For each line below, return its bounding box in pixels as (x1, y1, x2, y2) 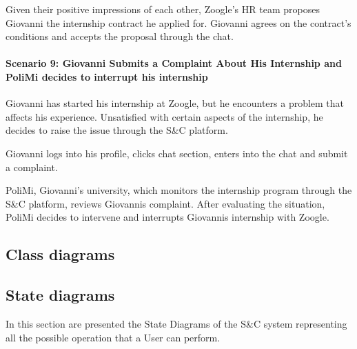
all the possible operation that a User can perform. (6, 330, 221, 344)
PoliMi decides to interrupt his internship (6, 69, 208, 83)
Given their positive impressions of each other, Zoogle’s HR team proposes (6, 2, 320, 16)
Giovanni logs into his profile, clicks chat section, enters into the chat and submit (6, 146, 348, 160)
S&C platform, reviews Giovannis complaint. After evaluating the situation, (6, 196, 325, 210)
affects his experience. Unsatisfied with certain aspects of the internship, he (6, 109, 323, 123)
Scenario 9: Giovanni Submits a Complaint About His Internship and (6, 56, 342, 70)
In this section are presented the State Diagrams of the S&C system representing (6, 316, 347, 330)
